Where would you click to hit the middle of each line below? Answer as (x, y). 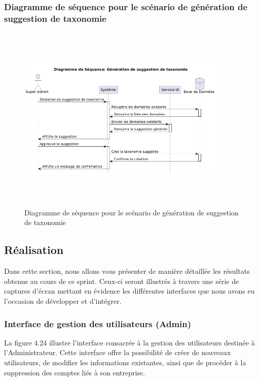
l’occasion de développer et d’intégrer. (63, 301)
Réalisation (34, 250)
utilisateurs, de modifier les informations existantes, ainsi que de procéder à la (125, 362)
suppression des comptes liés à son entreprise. (75, 372)
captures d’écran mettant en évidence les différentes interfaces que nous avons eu (129, 291)
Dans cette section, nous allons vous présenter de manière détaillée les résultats (127, 271)
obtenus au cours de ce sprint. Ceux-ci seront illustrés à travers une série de (122, 281)
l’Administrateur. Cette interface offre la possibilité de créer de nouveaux (118, 352)
